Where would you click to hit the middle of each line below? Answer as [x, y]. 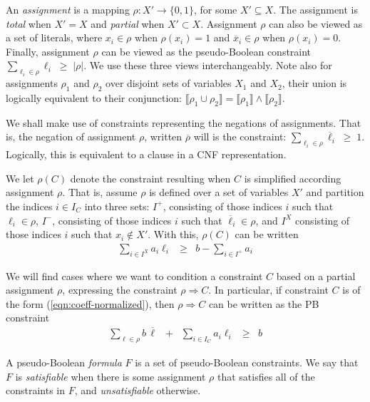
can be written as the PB [264, 303]
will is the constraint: [240, 136]
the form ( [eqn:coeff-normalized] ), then [90, 303]
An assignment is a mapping [68, 9]
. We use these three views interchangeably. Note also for [208, 65]
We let [20, 178]
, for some [215, 9]
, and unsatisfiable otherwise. [138, 390]
